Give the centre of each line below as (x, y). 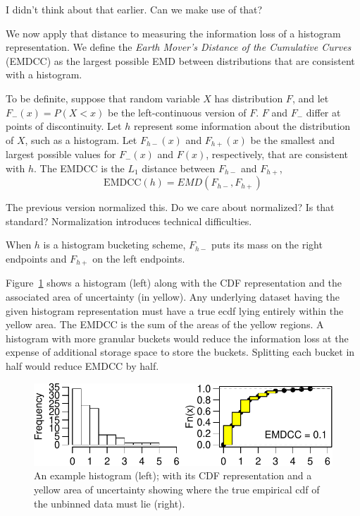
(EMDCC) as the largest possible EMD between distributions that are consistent (180, 60)
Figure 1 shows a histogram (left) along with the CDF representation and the (174, 283)
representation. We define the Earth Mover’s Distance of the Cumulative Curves (179, 47)
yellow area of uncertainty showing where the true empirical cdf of (177, 489)
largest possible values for (61, 154)
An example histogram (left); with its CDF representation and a (173, 475)
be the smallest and (293, 139)
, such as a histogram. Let (81, 139)
